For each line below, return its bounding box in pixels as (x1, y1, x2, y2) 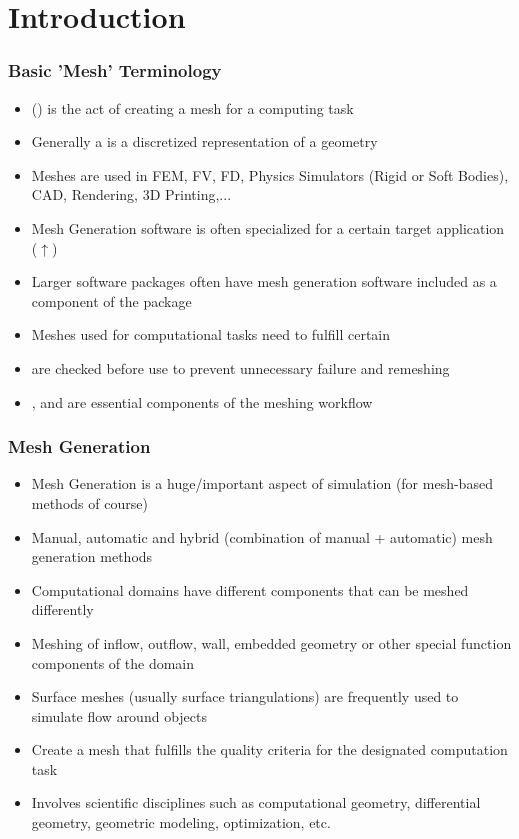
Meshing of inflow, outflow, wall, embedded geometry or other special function (31, 632, 512, 653)
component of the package (31, 290, 192, 311)
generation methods (31, 546, 153, 567)
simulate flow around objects (31, 705, 207, 726)
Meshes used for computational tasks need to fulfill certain (31, 324, 391, 345)
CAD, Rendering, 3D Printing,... (31, 184, 232, 205)
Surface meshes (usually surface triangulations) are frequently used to (31, 686, 459, 707)
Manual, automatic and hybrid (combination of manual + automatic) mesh (31, 526, 493, 547)
